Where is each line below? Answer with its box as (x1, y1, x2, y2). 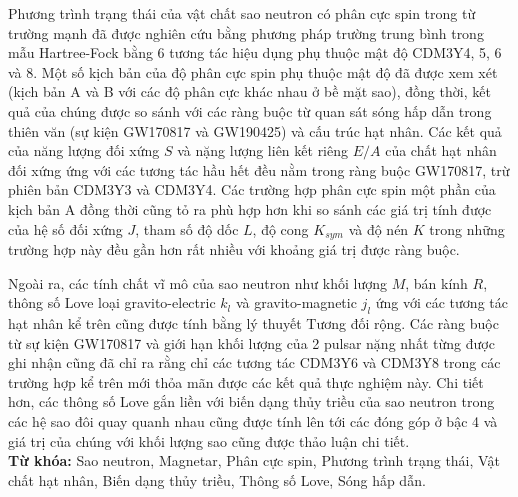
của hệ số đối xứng (8, 218, 123, 239)
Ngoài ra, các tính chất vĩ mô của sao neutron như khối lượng (8, 272, 387, 293)
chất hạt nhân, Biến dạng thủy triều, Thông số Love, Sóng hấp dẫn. (8, 469, 426, 490)
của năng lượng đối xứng (8, 140, 160, 161)
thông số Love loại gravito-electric (8, 292, 216, 313)
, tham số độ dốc (135, 218, 239, 239)
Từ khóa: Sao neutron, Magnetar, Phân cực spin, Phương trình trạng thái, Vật (8, 450, 500, 471)
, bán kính (405, 272, 468, 293)
